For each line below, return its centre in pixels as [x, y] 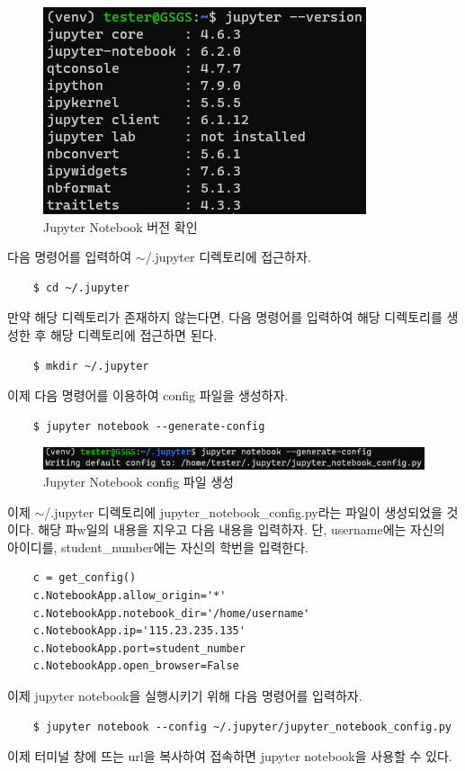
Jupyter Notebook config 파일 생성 [139, 482]
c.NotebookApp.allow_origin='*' [130, 596]
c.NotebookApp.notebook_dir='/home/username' [171, 613]
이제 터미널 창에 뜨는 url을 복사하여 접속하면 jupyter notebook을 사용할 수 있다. [230, 756]
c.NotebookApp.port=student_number [139, 648]
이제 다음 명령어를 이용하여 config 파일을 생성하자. [148, 395]
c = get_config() [85, 578]
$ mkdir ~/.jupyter [91, 366]
